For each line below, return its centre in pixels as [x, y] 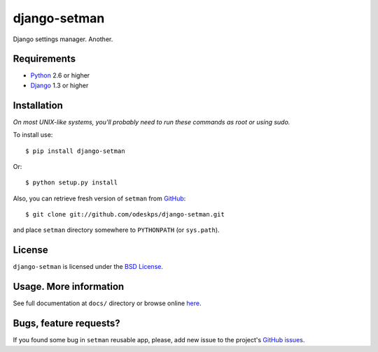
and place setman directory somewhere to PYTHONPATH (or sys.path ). [116, 230]
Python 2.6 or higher [60, 75]
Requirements [44, 59]
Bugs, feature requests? [66, 324]
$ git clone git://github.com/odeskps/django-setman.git [125, 214]
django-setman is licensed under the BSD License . [88, 267]
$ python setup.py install [72, 183]
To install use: [33, 135]
